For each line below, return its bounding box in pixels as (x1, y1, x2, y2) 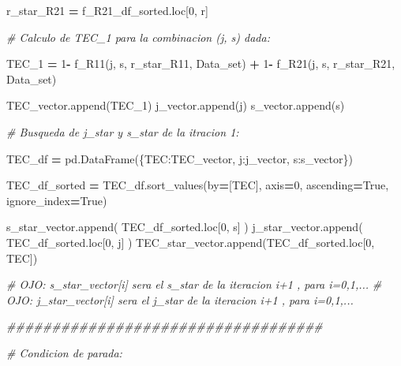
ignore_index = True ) (6, 192, 107, 208)
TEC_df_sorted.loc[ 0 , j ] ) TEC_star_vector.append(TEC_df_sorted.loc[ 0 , (6, 233, 375, 250)
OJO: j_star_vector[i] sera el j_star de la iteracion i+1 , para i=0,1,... (6, 291, 354, 308)
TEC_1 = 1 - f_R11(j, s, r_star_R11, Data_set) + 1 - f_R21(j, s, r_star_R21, (6, 55, 395, 72)
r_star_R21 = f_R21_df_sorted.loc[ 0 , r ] (6, 2, 208, 18)
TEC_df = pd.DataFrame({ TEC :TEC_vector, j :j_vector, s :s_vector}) (6, 150, 353, 166)
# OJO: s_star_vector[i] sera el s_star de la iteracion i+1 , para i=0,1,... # (6, 276, 382, 293)
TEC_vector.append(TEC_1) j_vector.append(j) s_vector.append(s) (6, 97, 345, 114)
